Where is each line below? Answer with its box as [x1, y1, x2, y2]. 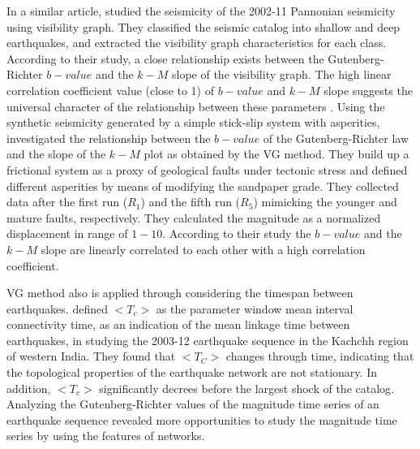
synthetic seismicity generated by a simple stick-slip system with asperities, [6, 114, 380, 131]
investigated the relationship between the [6, 129, 211, 146]
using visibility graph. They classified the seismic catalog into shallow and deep [6, 18, 401, 35]
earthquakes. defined [6, 300, 108, 317]
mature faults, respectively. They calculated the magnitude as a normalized [6, 209, 381, 226]
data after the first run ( [6, 193, 128, 210]
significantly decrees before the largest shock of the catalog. [99, 379, 394, 396]
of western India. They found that [6, 348, 176, 365]
